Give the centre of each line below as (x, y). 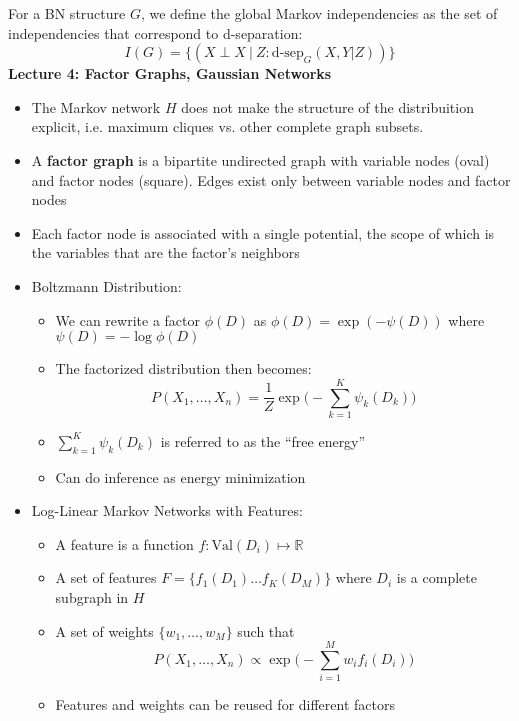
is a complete (436, 577)
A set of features (106, 577)
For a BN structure (67, 13)
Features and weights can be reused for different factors (225, 704)
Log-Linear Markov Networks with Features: (167, 510)
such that (266, 630)
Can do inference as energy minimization (180, 476)
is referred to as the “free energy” (263, 440)
